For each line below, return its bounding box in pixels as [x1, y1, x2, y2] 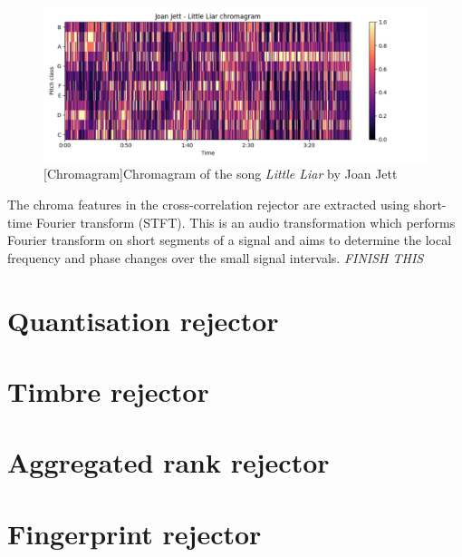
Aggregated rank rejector [7, 444, 330, 481]
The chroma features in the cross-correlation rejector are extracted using [7, 194, 409, 213]
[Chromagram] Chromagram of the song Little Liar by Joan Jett [43, 164, 398, 183]
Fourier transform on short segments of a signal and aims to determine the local [7, 230, 452, 249]
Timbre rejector [7, 372, 209, 409]
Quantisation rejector [7, 301, 279, 338]
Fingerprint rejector [7, 514, 262, 552]
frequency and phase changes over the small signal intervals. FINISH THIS [7, 248, 424, 267]
